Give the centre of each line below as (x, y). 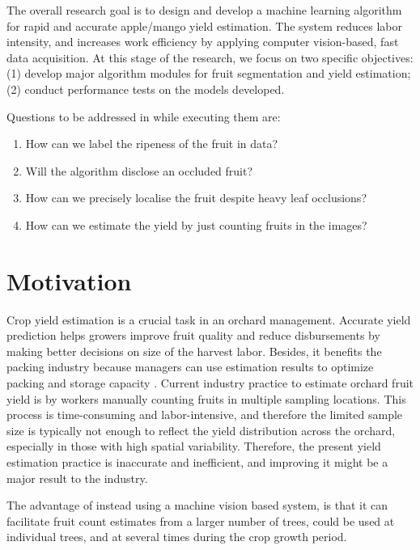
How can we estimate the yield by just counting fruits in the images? (196, 224)
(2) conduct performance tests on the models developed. (146, 89)
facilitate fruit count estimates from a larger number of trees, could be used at (201, 520)
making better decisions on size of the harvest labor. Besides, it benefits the (194, 351)
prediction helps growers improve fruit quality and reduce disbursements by (193, 335)
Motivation (69, 280)
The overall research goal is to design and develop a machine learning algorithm (204, 10)
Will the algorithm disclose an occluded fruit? (139, 170)
